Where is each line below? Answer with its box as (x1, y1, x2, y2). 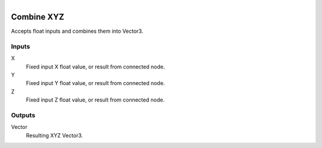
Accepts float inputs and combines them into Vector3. (11, 27, 144, 35)
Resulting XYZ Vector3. (26, 131, 83, 139)
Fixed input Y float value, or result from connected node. (26, 80, 165, 87)
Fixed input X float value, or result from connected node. (26, 63, 165, 70)
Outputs (11, 111, 36, 119)
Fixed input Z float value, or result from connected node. (26, 96, 165, 103)
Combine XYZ (11, 12, 64, 22)
